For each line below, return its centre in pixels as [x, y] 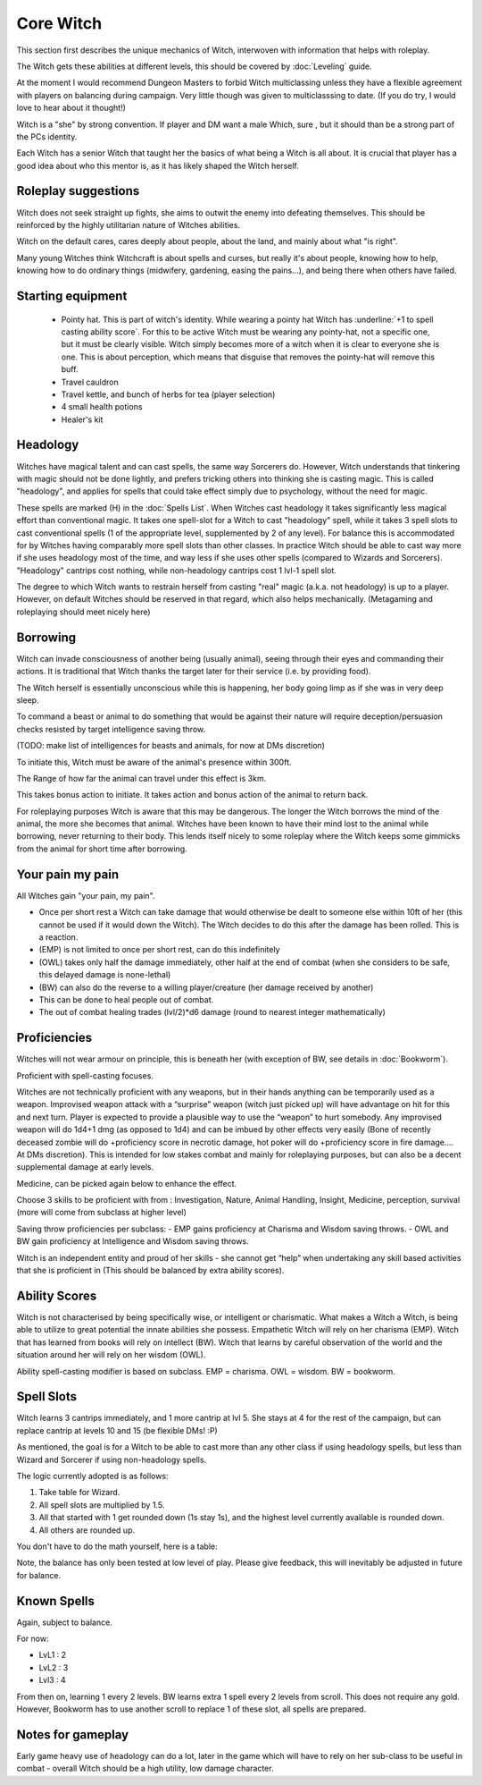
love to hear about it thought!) [71, 108]
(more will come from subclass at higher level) [102, 1213]
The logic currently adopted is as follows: [92, 1476]
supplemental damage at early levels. [85, 1167]
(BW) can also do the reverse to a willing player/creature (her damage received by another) [206, 987]
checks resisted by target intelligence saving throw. [111, 729]
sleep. [28, 700]
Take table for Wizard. [79, 1493]
